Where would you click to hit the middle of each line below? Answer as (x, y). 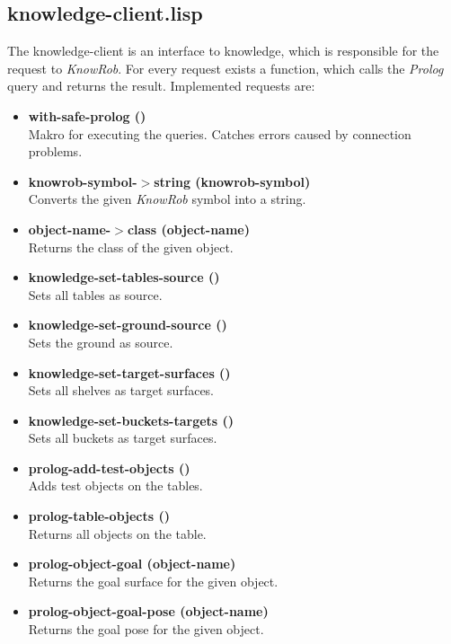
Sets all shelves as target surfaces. (121, 390)
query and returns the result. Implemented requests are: (161, 86)
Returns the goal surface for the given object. (153, 581)
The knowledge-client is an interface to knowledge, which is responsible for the (223, 51)
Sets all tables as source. (95, 294)
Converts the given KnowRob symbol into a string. (167, 199)
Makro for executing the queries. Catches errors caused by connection (220, 133)
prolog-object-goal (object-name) (132, 564)
